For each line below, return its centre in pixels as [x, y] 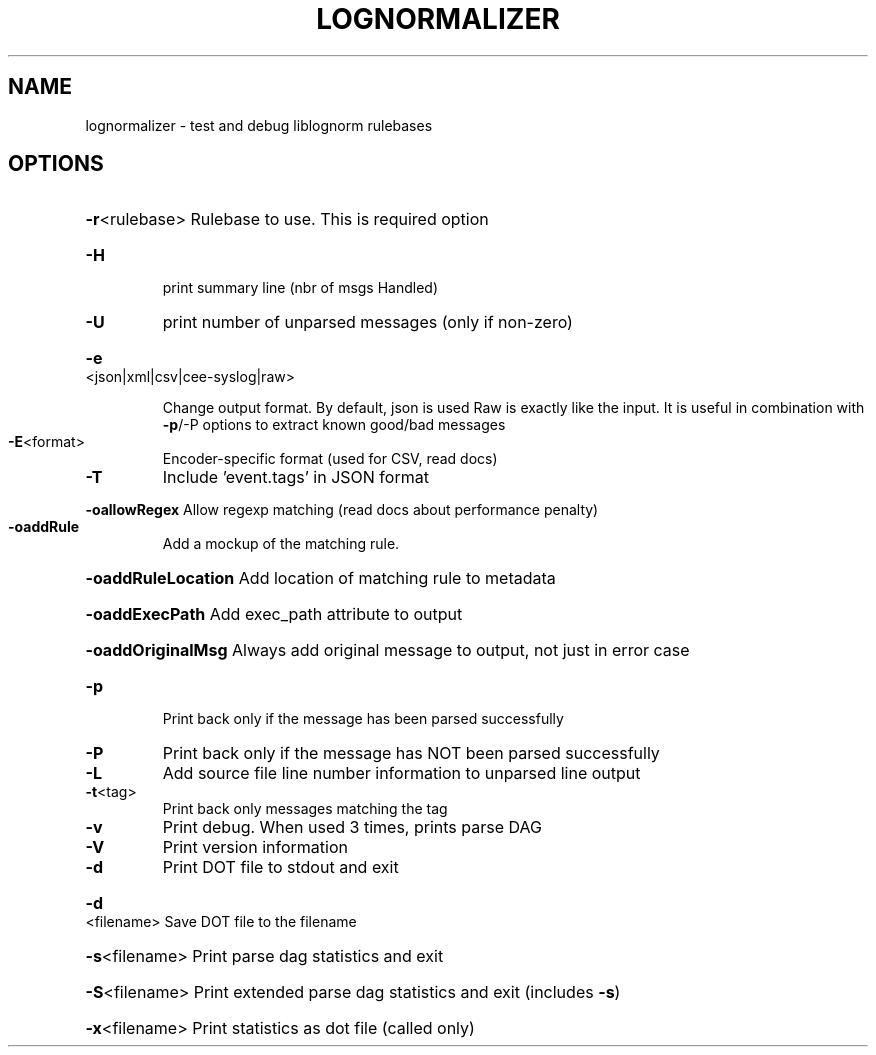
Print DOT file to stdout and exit [280, 867]
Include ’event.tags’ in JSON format [295, 477]
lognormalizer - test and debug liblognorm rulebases [259, 125]
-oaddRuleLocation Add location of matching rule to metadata [320, 578]
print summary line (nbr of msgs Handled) [300, 288]
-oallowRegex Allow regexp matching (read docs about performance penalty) [342, 510]
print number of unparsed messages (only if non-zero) [367, 322]
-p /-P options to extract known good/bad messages [334, 425]
